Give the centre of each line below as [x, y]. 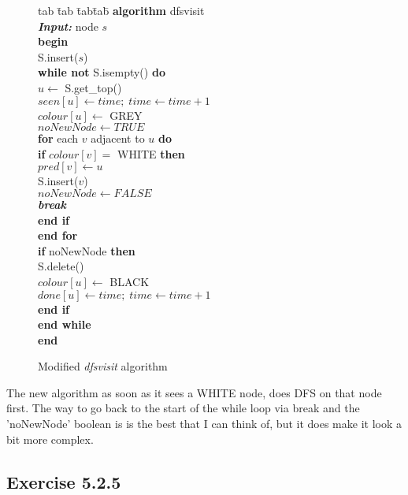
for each [58, 138]
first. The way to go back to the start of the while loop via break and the [183, 408]
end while [65, 324]
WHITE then [151, 153]
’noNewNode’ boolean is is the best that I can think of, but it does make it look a [204, 424]
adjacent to [118, 138]
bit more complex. [50, 439]
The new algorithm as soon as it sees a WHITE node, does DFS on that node [194, 392]
